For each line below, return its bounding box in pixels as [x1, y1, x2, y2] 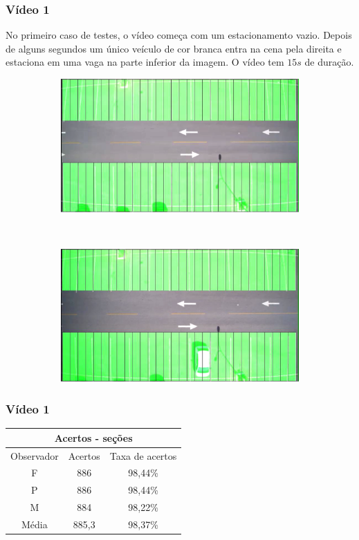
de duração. [304, 55, 354, 69]
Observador [10, 448, 59, 463]
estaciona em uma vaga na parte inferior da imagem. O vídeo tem [6, 55, 284, 69]
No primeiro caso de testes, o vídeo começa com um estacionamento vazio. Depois [6, 28, 352, 42]
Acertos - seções [54, 430, 133, 445]
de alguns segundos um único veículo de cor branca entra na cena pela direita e [6, 41, 342, 55]
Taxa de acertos [109, 448, 177, 463]
